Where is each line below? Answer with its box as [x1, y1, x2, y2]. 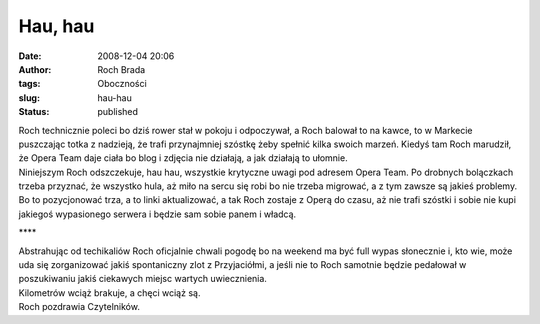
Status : [18, 106, 50, 118]
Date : [18, 50, 42, 62]
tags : [18, 78, 41, 90]
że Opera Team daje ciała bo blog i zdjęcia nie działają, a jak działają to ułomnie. [18, 152, 349, 164]
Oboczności [97, 78, 147, 90]
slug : [18, 91, 40, 104]
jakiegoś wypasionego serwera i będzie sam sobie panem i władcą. [18, 208, 297, 220]
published [97, 106, 139, 118]
